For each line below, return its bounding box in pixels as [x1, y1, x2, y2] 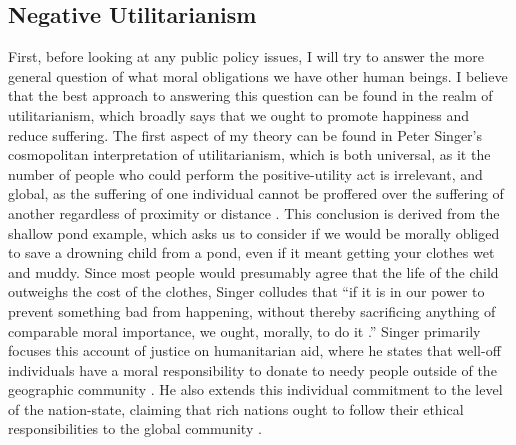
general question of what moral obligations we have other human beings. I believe [8, 65, 508, 86]
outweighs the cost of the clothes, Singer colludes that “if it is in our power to [8, 281, 485, 302]
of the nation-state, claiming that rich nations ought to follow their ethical [8, 398, 464, 419]
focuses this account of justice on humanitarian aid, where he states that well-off [8, 340, 501, 361]
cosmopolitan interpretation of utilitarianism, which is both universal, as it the [8, 144, 491, 165]
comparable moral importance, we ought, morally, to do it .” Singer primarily [8, 320, 481, 341]
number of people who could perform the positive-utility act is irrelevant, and [8, 163, 483, 184]
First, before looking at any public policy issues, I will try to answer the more [8, 46, 484, 67]
